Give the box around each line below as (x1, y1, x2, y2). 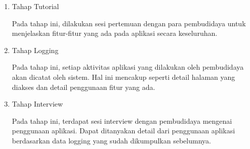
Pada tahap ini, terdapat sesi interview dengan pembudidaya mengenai (12, 115, 232, 126)
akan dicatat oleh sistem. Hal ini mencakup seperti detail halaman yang (12, 71, 235, 82)
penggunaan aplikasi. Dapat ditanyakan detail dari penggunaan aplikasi (12, 125, 235, 136)
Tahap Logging (12, 44, 59, 55)
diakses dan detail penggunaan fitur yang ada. (12, 81, 155, 92)
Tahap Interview (12, 98, 63, 109)
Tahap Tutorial (12, 1, 59, 11)
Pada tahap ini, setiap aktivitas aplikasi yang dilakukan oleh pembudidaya (12, 62, 244, 72)
